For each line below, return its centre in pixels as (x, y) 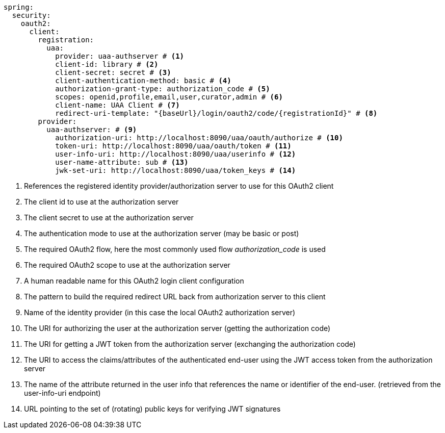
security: (31, 15)
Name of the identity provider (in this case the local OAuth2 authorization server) (160, 312)
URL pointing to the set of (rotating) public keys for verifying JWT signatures (152, 409)
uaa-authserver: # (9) (92, 130)
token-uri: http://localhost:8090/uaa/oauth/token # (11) (173, 146)
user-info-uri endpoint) (62, 393)
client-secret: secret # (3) (113, 72)
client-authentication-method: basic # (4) (143, 81)
